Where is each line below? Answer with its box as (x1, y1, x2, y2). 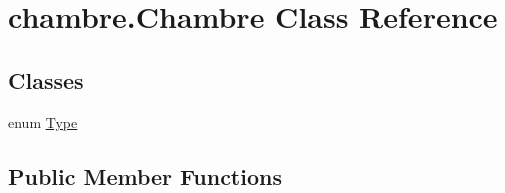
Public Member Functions (8, 160, 282, 191)
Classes (8, 64, 84, 95)
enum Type (8, 111, 78, 132)
